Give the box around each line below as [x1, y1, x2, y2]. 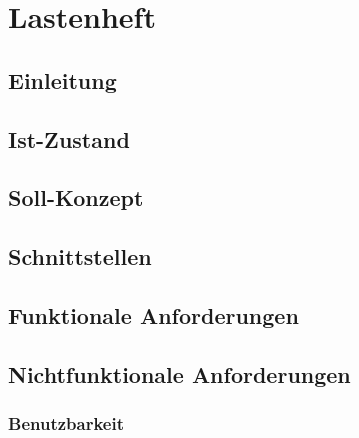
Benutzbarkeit [8, 410, 124, 435]
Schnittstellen [8, 241, 152, 272]
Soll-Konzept [8, 182, 144, 213]
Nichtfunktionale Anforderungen [8, 358, 351, 389]
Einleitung [8, 64, 117, 95]
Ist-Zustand [8, 123, 130, 154]
